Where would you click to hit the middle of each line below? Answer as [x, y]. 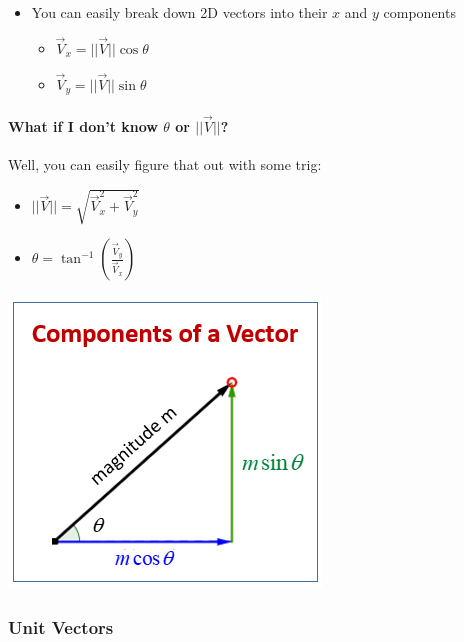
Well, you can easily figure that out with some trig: [165, 164]
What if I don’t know [83, 125]
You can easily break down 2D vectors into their [179, 12]
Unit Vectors [61, 626]
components [419, 12]
